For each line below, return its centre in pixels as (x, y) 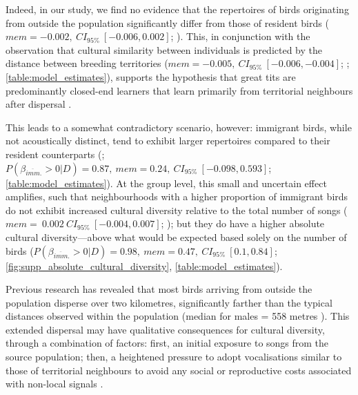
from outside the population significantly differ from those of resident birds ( (167, 22)
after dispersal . (39, 104)
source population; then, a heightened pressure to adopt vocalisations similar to (174, 357)
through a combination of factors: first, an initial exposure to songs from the (167, 343)
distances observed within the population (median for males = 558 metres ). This (178, 316)
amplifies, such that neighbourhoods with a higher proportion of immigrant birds (177, 196)
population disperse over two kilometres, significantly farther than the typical (169, 302)
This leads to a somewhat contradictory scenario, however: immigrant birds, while (179, 127)
